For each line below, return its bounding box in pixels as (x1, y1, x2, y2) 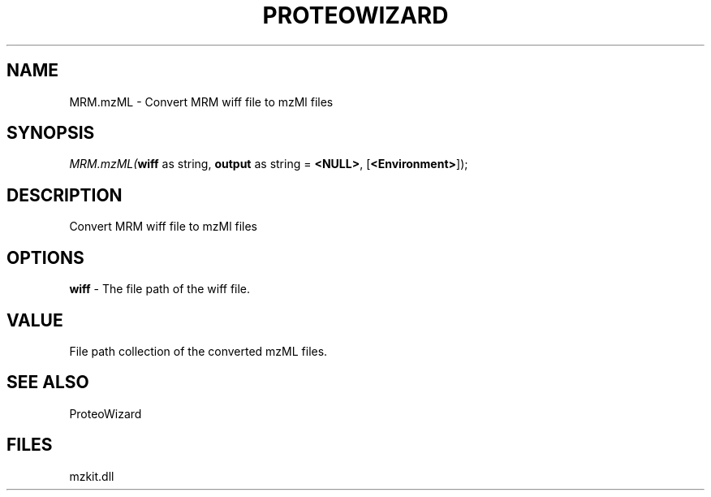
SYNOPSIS (6, 123, 95, 144)
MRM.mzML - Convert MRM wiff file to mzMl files (69, 94, 334, 109)
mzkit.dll (69, 469, 114, 483)
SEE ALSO (6, 372, 89, 393)
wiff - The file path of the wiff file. (69, 282, 251, 296)
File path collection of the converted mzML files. (69, 344, 328, 358)
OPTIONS (6, 247, 84, 268)
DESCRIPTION (6, 184, 123, 205)
